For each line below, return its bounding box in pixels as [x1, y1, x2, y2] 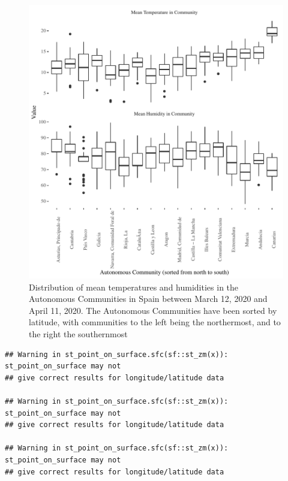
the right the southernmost [29, 327, 128, 340]
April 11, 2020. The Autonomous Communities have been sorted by [29, 304, 277, 316]
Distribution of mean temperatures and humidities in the [29, 280, 239, 293]
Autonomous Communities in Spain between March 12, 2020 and [29, 292, 268, 305]
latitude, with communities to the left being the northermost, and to [29, 316, 281, 328]
